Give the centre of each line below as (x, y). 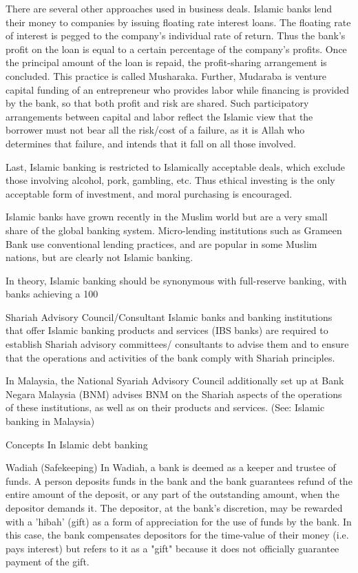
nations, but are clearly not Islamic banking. (99, 257)
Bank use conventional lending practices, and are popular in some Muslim (161, 243)
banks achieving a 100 (52, 294)
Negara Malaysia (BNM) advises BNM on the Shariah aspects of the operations (174, 394)
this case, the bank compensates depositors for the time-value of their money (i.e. (177, 535)
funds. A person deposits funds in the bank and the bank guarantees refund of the (179, 480)
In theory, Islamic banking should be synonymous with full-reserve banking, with (176, 280)
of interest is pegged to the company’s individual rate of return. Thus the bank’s (176, 35)
